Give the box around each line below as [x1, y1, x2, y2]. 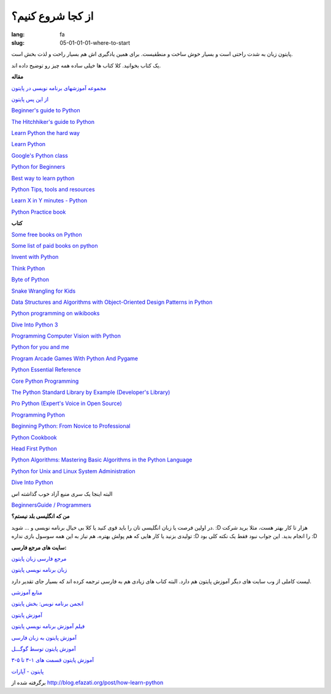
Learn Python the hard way [11, 129, 80, 137]
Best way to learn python [11, 174, 75, 182]
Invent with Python [11, 253, 59, 261]
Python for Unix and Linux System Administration [11, 467, 135, 475]
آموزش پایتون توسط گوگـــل [11, 645, 76, 653]
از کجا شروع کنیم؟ [11, 9, 94, 23]
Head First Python [11, 445, 58, 452]
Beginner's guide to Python [11, 107, 81, 114]
